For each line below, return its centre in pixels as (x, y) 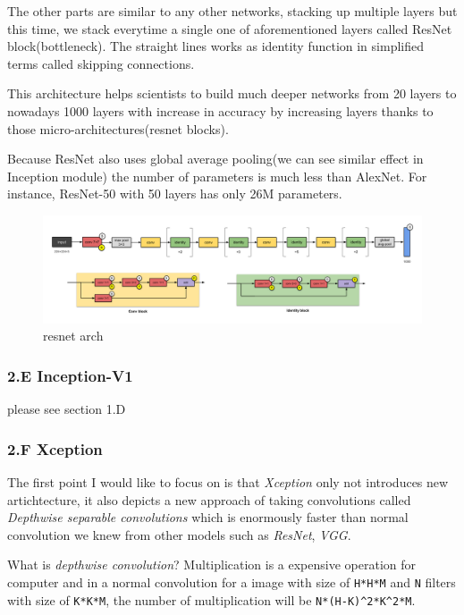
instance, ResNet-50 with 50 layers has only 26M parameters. (175, 194)
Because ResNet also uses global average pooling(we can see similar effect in (215, 159)
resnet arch (73, 336)
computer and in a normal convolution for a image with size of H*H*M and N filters (232, 582)
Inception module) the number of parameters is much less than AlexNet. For (217, 176)
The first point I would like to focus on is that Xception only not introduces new (228, 482)
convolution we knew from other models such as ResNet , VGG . (179, 534)
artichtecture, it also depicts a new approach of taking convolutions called (209, 499)
